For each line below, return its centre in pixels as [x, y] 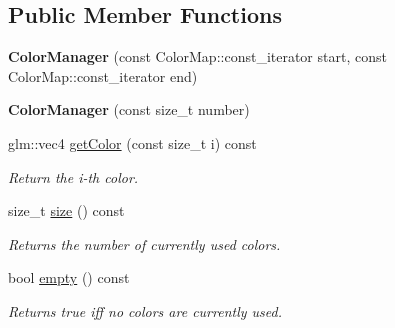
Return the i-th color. [73, 176]
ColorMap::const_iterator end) [103, 75]
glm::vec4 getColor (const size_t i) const [132, 142]
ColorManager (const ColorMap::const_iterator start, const [197, 56]
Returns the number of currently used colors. [144, 243]
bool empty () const [69, 277]
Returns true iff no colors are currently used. [145, 310]
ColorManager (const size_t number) [129, 109]
